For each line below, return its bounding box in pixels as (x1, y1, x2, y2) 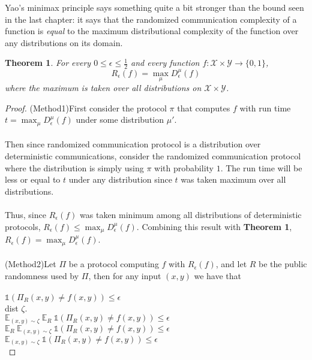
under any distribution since (68, 173, 172, 186)
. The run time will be (220, 161, 302, 174)
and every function (131, 56, 200, 69)
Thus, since (5, 208, 46, 220)
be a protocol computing (68, 258, 159, 270)
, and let (215, 258, 247, 270)
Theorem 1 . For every (5, 56, 91, 69)
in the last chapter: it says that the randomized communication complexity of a (5, 13, 297, 25)
